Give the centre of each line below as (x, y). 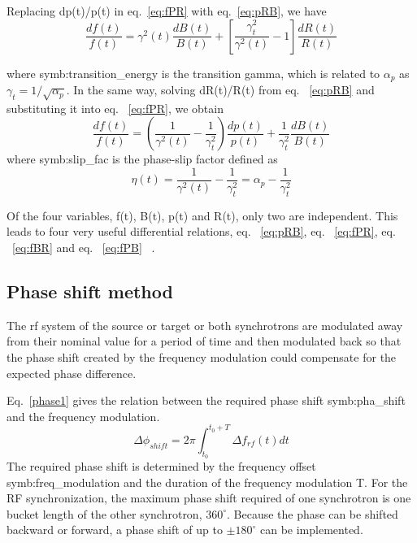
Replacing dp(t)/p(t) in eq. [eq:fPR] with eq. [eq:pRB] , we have (167, 11)
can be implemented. (312, 530)
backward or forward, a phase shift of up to (115, 530)
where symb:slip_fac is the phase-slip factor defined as (142, 159)
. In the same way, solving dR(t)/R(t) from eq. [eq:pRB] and (220, 90)
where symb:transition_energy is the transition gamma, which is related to (193, 73)
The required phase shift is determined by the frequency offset (161, 466)
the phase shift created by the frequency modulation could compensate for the (202, 357)
